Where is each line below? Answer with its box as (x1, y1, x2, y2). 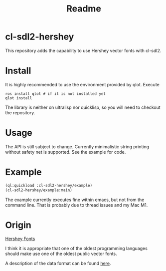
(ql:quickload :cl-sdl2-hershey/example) (5, 183, 93, 188)
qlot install (5, 95, 32, 100)
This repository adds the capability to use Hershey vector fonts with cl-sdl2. (5, 47, 162, 53)
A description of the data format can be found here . (5, 261, 111, 267)
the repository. (5, 109, 35, 115)
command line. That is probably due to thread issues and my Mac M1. (5, 202, 148, 208)
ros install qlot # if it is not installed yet (5, 91, 106, 96)
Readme (66, 3, 101, 14)
